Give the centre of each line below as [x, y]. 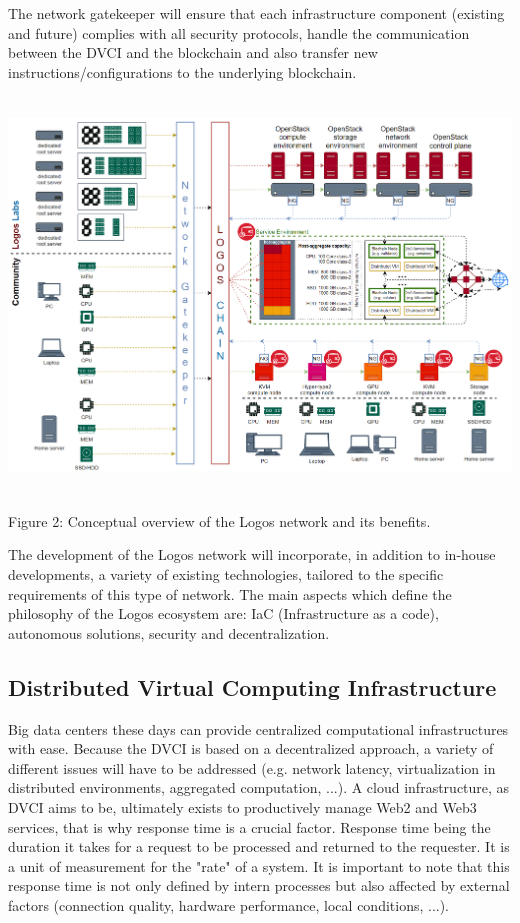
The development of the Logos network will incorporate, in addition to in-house [252, 554]
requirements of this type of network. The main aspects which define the [230, 593]
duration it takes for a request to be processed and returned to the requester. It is [259, 846]
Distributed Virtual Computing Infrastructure [252, 686]
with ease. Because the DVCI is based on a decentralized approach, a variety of [251, 748]
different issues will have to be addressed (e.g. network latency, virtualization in [252, 767]
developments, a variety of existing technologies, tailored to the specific [226, 574]
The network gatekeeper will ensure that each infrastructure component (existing [256, 13]
